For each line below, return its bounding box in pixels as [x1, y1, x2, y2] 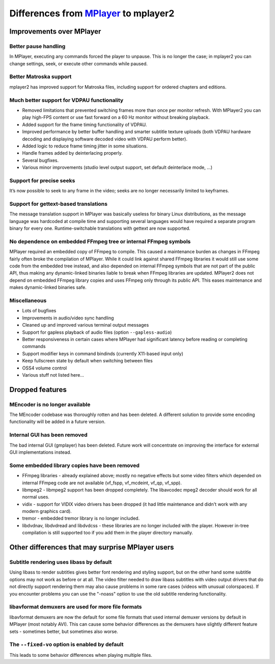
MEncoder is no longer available [9, 401, 91, 408]
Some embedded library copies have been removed [9, 462, 140, 469]
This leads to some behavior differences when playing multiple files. [9, 652, 152, 658]
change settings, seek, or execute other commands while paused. [9, 60, 148, 66]
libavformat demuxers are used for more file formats [9, 603, 142, 610]
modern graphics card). [22, 508, 72, 514]
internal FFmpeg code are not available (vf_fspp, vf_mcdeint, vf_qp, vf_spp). [22, 480, 182, 486]
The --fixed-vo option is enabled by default [9, 641, 124, 648]
